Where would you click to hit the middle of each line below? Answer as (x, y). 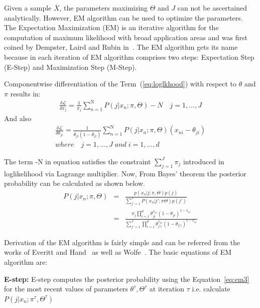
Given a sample (28, 8)
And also (18, 118)
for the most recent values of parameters (66, 289)
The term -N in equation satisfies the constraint (78, 161)
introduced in (204, 161)
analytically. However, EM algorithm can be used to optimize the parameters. (123, 17)
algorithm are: (26, 262)
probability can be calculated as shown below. (75, 183)
